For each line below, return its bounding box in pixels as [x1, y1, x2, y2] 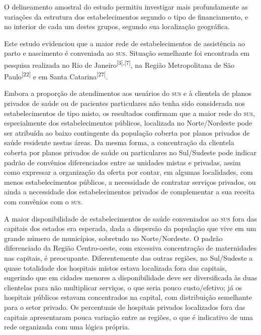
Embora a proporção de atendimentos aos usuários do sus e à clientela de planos [4, 88, 251, 98]
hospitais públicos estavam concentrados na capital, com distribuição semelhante [4, 292, 252, 302]
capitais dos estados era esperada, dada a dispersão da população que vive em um [4, 223, 256, 234]
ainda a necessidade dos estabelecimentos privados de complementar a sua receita [4, 186, 255, 197]
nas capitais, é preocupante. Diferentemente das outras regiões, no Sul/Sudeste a [4, 252, 253, 263]
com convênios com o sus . [4, 196, 82, 206]
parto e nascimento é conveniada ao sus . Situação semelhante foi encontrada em [4, 48, 250, 58]
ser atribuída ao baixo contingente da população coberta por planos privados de [4, 127, 250, 138]
